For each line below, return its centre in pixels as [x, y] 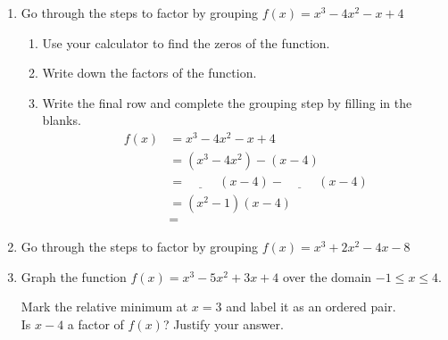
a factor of [95, 323]
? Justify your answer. [223, 323]
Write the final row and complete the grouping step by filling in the [227, 102]
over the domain [327, 276]
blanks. [62, 120]
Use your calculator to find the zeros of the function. [186, 42]
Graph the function [74, 276]
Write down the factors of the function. [149, 73]
